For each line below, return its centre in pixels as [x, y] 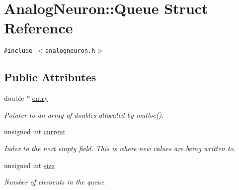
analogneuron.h [70, 51]
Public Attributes [50, 77]
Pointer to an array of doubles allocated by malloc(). [84, 114]
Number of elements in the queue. [55, 182]
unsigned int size [29, 165]
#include [18, 51]
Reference [39, 28]
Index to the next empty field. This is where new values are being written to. [120, 148]
